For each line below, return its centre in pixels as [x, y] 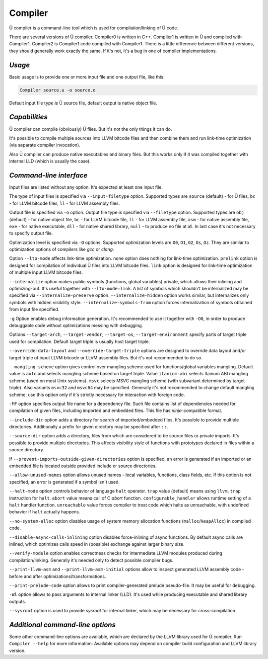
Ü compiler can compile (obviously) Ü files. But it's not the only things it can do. [91, 129]
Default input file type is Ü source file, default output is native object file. [83, 103]
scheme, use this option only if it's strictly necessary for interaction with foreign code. [97, 395]
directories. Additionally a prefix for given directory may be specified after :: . [89, 427]
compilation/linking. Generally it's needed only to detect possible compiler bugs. [91, 560]
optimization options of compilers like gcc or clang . [62, 249]
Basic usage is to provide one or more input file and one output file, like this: [87, 77]
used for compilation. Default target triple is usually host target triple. [80, 341]
